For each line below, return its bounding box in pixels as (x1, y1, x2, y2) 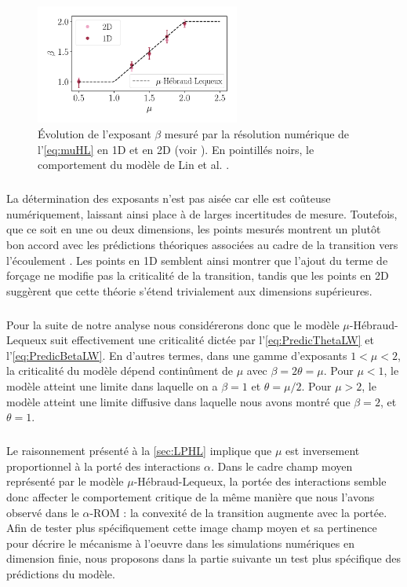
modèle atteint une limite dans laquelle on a (6, 378, 218, 394)
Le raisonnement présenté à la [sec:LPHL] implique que (6, 442, 272, 459)
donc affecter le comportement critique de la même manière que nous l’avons (6, 488, 375, 504)
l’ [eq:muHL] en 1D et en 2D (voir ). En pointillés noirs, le (38, 141, 314, 157)
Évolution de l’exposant (38, 125, 151, 141)
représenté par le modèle (6, 473, 124, 490)
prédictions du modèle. (6, 565, 115, 581)
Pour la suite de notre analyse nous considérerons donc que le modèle (6, 316, 340, 332)
